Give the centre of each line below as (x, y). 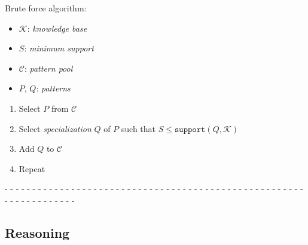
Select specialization (55, 128)
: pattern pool (48, 68)
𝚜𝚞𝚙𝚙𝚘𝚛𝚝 (190, 129)
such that (138, 128)
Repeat (32, 168)
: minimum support (59, 48)
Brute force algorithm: (46, 8)
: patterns (53, 88)
